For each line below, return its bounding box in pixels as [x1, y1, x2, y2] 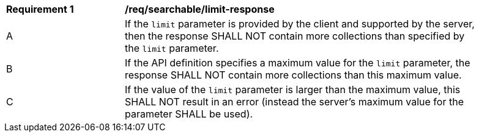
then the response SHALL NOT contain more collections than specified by [125, 30, 465, 42]
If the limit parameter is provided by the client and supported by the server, [125, 18, 475, 30]
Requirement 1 [6, 3, 74, 15]
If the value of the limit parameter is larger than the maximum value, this [125, 83, 461, 96]
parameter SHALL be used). [125, 108, 253, 120]
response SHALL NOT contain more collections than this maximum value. [125, 69, 462, 81]
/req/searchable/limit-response [125, 3, 275, 15]
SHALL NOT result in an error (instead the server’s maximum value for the [125, 96, 464, 108]
